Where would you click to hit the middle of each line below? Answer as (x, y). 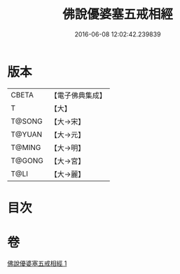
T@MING (26, 147)
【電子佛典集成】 (78, 95)
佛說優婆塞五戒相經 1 (37, 263)
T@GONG (27, 160)
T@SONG (27, 121)
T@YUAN (27, 134)
